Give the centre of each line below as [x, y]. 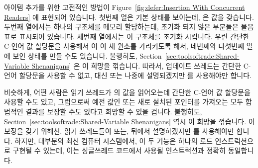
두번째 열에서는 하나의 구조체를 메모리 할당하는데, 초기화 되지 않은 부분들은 [121, 27]
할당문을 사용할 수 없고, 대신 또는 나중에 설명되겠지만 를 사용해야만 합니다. [135, 75]
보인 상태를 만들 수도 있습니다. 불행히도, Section [87, 55]
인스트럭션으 [234, 140]
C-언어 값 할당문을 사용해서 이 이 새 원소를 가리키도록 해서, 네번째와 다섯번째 [124, 46]
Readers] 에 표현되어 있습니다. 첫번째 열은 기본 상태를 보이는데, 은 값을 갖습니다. [129, 17]
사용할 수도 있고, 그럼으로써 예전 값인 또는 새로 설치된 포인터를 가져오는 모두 [124, 102]
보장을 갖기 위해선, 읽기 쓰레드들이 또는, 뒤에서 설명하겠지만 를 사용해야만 [119, 131]
